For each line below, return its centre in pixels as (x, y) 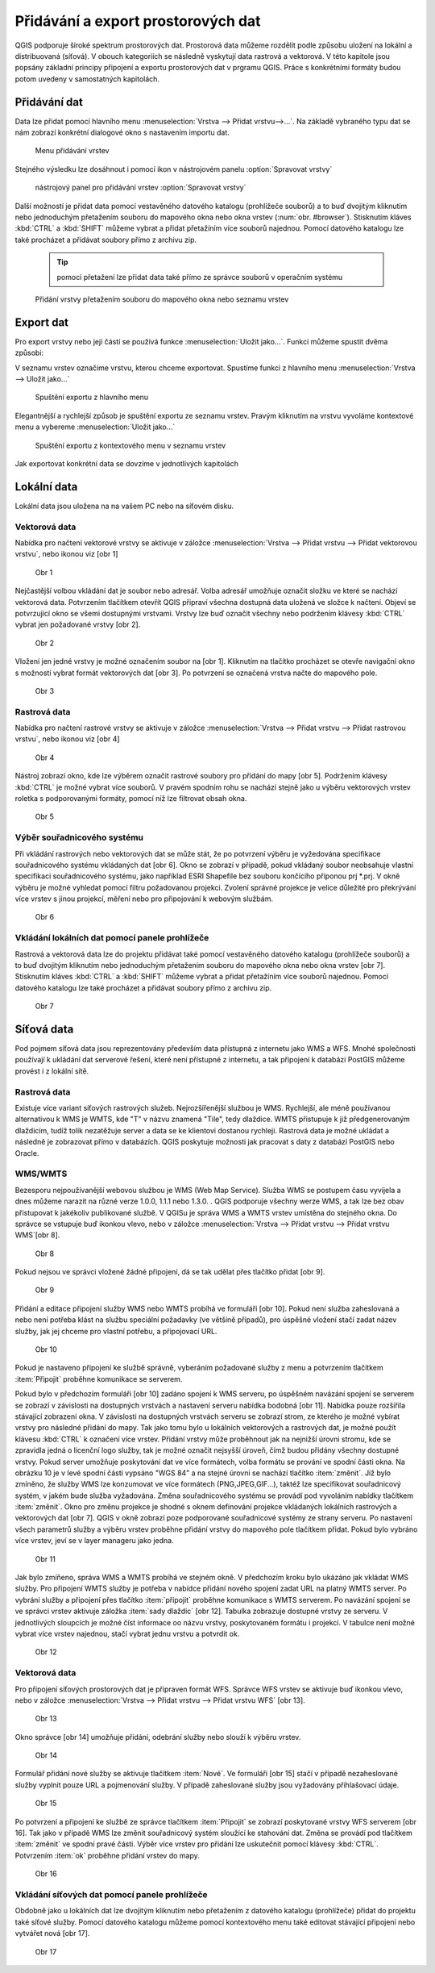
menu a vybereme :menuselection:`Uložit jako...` (95, 427)
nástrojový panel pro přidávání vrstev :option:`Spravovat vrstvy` (141, 188)
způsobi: (29, 353)
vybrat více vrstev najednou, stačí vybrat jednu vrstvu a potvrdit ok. (127, 1634)
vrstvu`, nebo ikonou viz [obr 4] (67, 739)
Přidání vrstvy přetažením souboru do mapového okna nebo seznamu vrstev (162, 299)
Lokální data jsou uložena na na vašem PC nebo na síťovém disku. (124, 506)
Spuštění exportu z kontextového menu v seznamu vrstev (130, 445)
